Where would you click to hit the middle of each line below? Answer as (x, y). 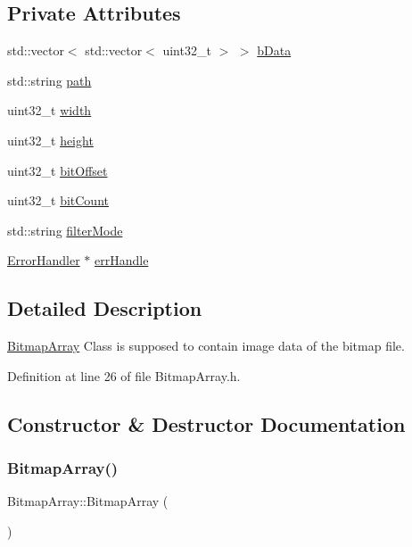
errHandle (122, 260)
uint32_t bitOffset (58, 170)
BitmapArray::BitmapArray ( (88, 501)
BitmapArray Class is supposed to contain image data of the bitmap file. (206, 346)
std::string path (49, 80)
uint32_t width (49, 110)
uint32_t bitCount (58, 200)
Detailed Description (105, 308)
